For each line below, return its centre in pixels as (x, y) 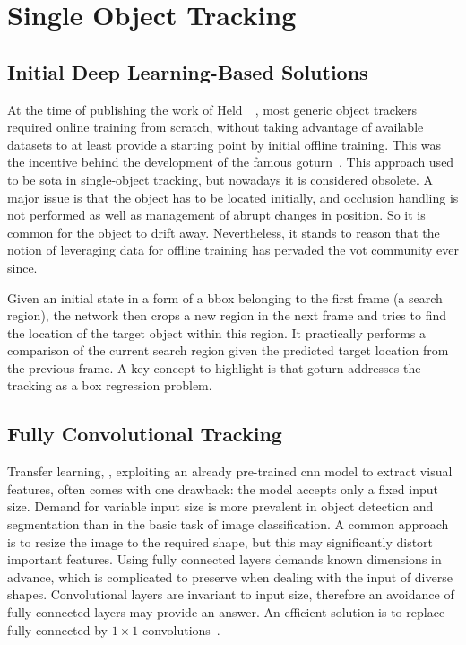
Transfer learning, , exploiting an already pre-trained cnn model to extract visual (230, 471)
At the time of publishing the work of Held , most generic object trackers (212, 109)
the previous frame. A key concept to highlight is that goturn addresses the (214, 367)
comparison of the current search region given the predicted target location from (228, 350)
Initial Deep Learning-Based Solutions (188, 71)
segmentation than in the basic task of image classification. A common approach (228, 524)
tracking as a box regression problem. (110, 385)
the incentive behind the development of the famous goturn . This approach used (231, 162)
